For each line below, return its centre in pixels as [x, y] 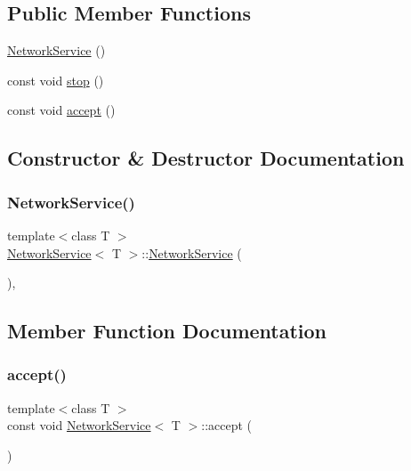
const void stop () [56, 80]
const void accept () [61, 110]
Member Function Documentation [167, 331]
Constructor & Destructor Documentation [206, 158]
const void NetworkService [79, 425]
